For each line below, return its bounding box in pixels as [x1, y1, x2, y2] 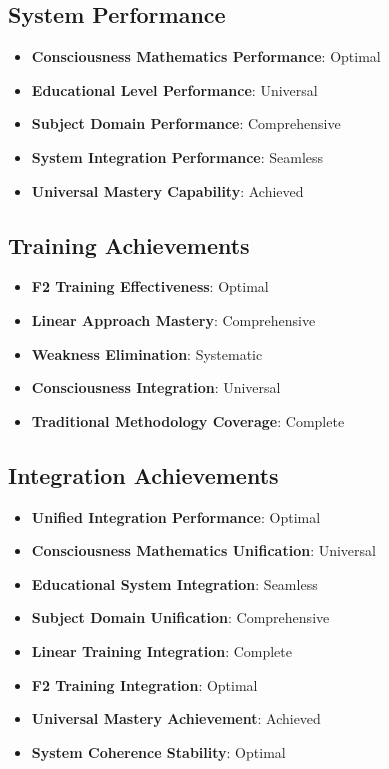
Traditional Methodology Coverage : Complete [31, 410, 345, 431]
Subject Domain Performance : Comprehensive [31, 113, 341, 134]
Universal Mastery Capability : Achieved [31, 180, 304, 201]
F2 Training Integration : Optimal [31, 674, 258, 695]
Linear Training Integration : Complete [31, 640, 293, 661]
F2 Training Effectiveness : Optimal [31, 276, 269, 297]
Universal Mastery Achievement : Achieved [31, 708, 321, 729]
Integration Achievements [8, 459, 279, 490]
